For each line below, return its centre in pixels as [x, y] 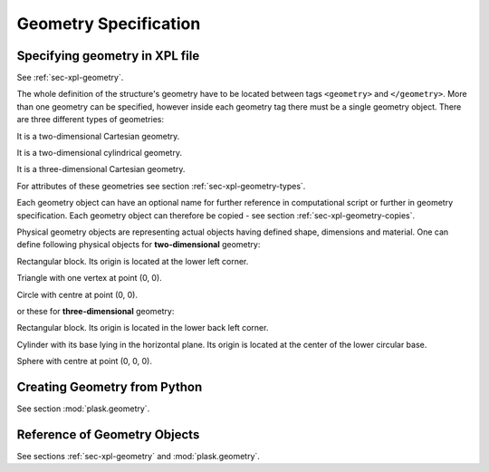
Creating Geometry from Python [110, 386]
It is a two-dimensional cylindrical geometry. [100, 153]
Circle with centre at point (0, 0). [77, 294]
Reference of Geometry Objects [108, 434]
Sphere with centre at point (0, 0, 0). [85, 361]
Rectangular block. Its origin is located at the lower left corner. [133, 261]
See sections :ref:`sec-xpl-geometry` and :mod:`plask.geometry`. [138, 456]
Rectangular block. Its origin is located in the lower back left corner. [143, 328]
